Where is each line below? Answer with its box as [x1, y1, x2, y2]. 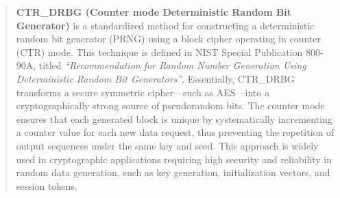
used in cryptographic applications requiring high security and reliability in [16, 152, 332, 166]
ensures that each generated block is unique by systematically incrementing [16, 111, 332, 126]
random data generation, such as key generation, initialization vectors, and [16, 165, 330, 180]
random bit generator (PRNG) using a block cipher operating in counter [16, 31, 321, 46]
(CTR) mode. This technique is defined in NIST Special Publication [16, 44, 303, 59]
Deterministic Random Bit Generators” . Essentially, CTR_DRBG [16, 71, 295, 85]
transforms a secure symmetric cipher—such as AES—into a [16, 85, 269, 99]
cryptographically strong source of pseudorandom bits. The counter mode [16, 98, 325, 113]
